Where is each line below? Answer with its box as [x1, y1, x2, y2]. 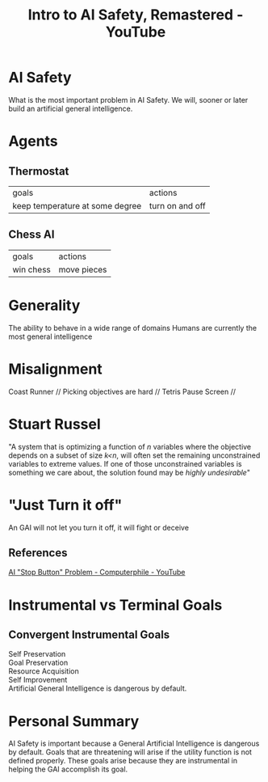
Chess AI [8, 228, 55, 242]
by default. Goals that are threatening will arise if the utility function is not [8, 747, 253, 757]
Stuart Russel [8, 415, 101, 433]
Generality [8, 296, 81, 315]
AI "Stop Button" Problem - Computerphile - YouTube [8, 568, 186, 577]
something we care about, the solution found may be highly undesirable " [8, 467, 250, 477]
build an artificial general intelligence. [8, 104, 133, 113]
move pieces [58, 264, 107, 275]
